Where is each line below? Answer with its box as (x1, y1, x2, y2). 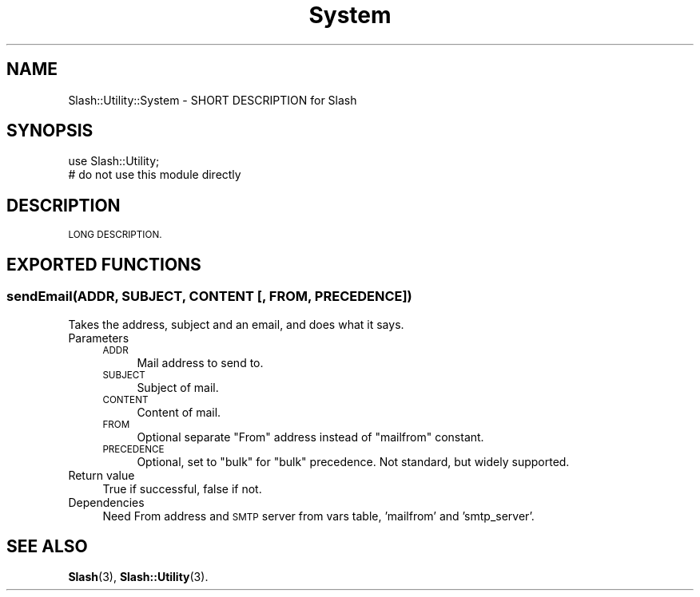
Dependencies (68, 495, 145, 509)
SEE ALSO (6, 536, 88, 556)
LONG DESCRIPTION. (68, 229, 162, 241)
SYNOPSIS (6, 121, 93, 141)
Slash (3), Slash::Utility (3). (68, 570, 209, 584)
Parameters (68, 330, 129, 345)
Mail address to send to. (137, 355, 264, 370)
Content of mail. (137, 405, 221, 419)
